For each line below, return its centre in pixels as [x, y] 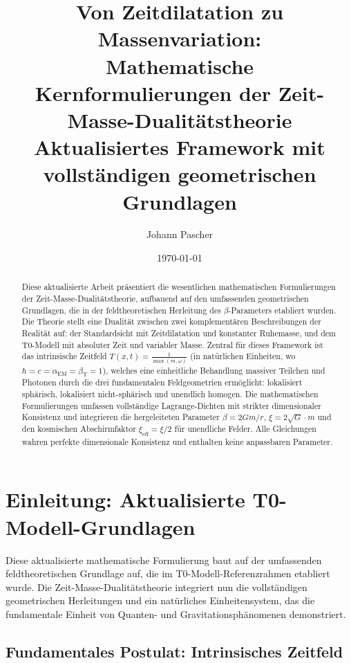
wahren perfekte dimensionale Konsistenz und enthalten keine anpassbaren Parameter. [177, 441]
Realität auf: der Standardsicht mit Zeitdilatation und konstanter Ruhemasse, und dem [179, 333]
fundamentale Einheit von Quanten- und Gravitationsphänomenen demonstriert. [176, 614]
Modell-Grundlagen [101, 526]
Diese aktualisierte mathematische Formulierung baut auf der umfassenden [164, 560]
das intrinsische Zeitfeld [64, 356]
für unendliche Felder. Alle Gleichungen [245, 429]
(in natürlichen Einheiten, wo [243, 356]
